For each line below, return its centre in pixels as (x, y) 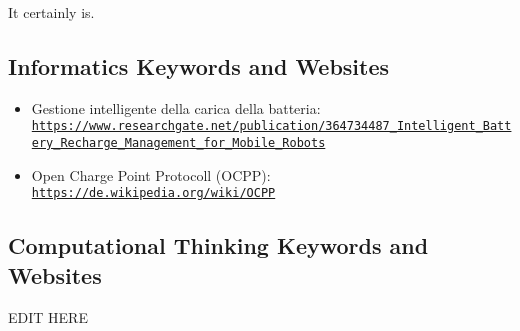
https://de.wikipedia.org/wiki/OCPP (153, 193)
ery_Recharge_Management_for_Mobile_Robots (178, 143)
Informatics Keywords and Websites (199, 65)
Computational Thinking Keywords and (218, 245)
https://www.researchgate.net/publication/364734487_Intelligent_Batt (271, 126)
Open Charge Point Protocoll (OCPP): (151, 174)
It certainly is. (51, 12)
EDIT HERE (48, 316)
